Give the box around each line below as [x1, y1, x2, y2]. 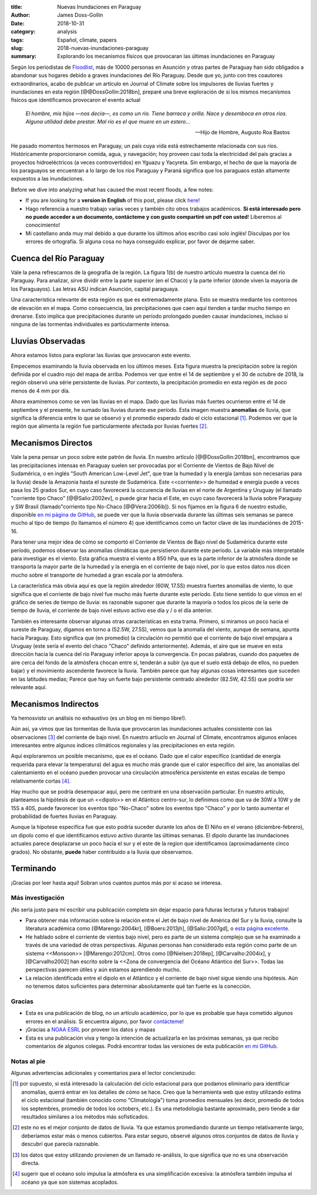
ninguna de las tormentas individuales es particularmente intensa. [11, 321, 170, 328]
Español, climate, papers [57, 36, 117, 44]
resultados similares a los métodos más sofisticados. [21, 1113, 149, 1120]
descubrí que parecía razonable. [21, 1140, 100, 1147]
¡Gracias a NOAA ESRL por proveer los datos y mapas [25, 1026, 156, 1033]
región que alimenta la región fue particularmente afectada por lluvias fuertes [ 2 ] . [11, 422, 208, 430]
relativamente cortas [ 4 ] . [11, 777, 71, 784]
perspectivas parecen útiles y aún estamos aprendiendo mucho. [25, 966, 181, 973]
